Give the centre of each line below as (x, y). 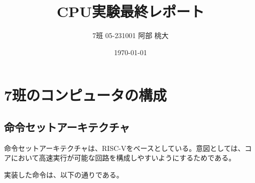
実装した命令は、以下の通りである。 (64, 174)
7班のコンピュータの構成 (86, 95)
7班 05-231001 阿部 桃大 (131, 35)
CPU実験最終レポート (131, 11)
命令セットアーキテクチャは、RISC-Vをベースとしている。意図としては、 (124, 148)
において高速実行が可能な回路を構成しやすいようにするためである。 (123, 158)
